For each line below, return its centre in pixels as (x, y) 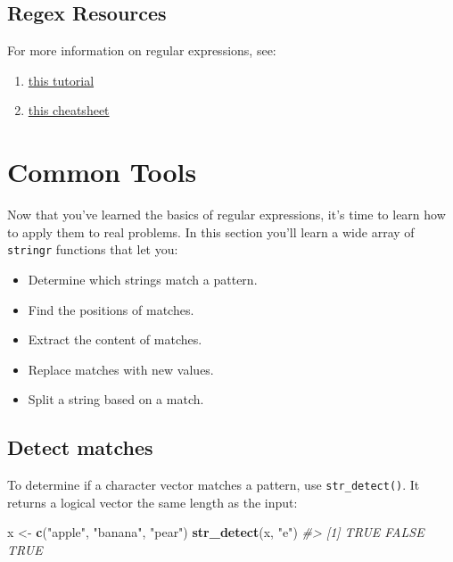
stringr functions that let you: (93, 249)
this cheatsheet (69, 110)
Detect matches (80, 447)
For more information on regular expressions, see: (142, 50)
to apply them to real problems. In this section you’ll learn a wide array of (211, 231)
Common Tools (102, 172)
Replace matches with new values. (121, 369)
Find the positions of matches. (111, 309)
